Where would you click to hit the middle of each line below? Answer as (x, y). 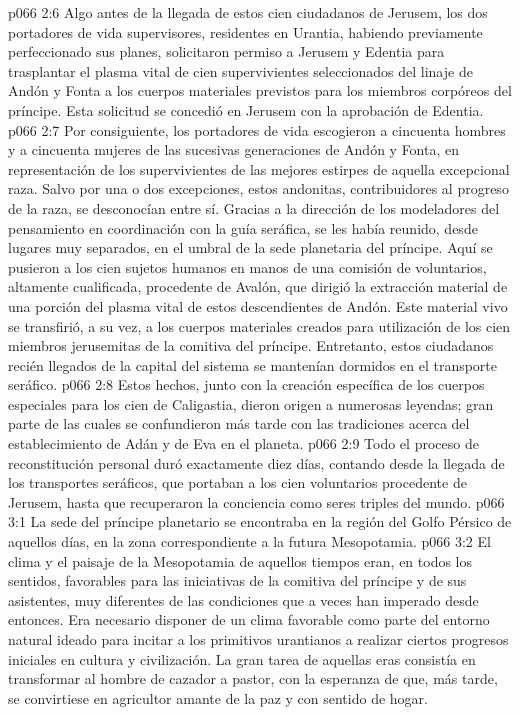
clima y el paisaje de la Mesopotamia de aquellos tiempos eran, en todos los (240, 560)
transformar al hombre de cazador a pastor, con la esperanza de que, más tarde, (253, 678)
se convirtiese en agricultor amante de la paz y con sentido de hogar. (218, 697)
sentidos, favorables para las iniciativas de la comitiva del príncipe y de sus (237, 580)
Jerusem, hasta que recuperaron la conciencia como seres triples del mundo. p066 (256, 501)
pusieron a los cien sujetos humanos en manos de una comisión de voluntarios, (247, 266)
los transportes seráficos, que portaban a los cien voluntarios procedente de (237, 482)
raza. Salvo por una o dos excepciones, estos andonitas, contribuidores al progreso (258, 188)
